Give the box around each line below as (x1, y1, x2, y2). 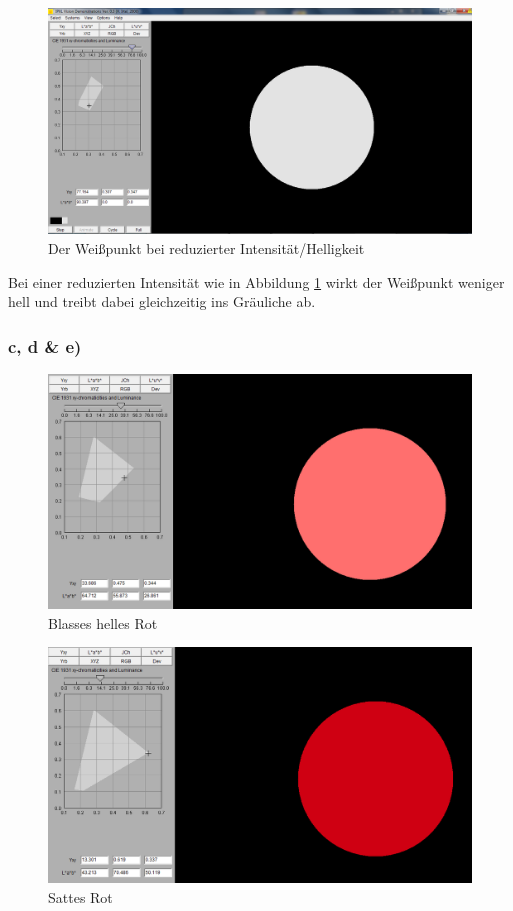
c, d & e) (8, 333, 82, 358)
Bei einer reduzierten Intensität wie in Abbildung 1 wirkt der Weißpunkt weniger (8, 271, 505, 292)
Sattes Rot (48, 886, 113, 907)
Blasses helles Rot (48, 612, 158, 633)
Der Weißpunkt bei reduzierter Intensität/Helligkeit (48, 238, 365, 259)
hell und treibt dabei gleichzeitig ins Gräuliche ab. (8, 291, 316, 312)
